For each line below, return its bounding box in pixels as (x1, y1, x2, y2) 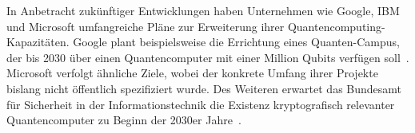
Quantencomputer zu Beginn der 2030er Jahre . (6, 111, 241, 128)
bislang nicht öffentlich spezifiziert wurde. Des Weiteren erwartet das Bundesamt (6, 80, 402, 96)
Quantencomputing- (287, 18, 385, 34)
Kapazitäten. (6, 33, 70, 50)
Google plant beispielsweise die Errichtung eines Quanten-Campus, (73, 33, 400, 50)
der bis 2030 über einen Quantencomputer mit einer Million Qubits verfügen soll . (6, 49, 409, 65)
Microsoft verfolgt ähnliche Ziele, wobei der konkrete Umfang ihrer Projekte (6, 65, 378, 81)
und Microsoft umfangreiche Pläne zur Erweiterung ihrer (6, 18, 285, 34)
